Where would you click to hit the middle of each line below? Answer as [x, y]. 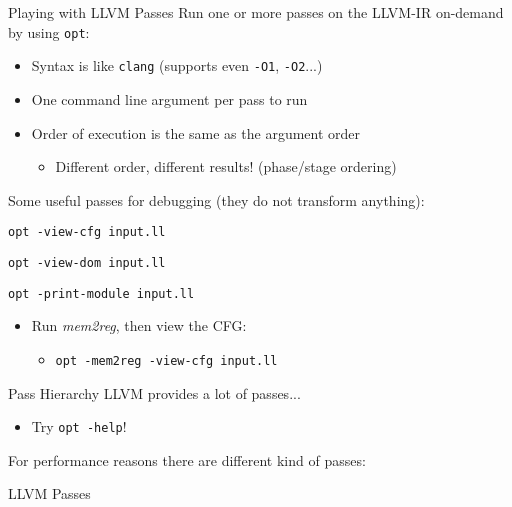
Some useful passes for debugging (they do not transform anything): [216, 199]
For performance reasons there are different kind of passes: [187, 459]
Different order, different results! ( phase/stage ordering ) [226, 166]
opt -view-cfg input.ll [87, 232]
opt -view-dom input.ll [87, 262]
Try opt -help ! [79, 426]
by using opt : [49, 31]
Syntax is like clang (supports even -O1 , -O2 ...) [177, 65]
